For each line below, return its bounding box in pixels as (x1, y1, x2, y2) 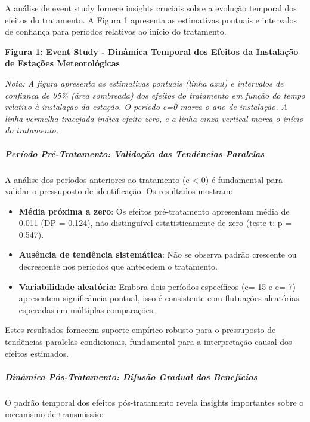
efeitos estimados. (5, 347, 69, 359)
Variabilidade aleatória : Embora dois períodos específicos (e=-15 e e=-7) (18, 280, 296, 292)
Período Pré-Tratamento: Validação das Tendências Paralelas (5, 147, 265, 160)
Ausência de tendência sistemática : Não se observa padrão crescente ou (18, 248, 297, 261)
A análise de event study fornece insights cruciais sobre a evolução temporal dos (5, 2, 297, 14)
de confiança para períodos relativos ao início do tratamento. (5, 25, 227, 38)
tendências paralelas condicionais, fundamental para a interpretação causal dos (5, 335, 292, 348)
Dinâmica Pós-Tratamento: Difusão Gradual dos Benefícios (5, 370, 258, 383)
